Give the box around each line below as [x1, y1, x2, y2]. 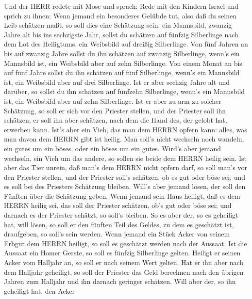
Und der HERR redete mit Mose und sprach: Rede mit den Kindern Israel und [4, 1, 239, 11]
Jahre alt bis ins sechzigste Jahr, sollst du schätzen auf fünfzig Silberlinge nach [4, 29, 238, 39]
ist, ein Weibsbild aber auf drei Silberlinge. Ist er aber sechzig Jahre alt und [4, 77, 230, 87]
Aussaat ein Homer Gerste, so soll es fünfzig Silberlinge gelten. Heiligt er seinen [4, 248, 241, 258]
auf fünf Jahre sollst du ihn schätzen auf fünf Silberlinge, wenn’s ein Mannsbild [4, 67, 240, 78]
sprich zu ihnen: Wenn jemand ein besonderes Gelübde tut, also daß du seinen [4, 10, 236, 20]
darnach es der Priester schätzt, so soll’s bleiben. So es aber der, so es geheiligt [4, 210, 238, 220]
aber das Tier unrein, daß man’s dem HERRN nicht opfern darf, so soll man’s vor [4, 162, 247, 173]
